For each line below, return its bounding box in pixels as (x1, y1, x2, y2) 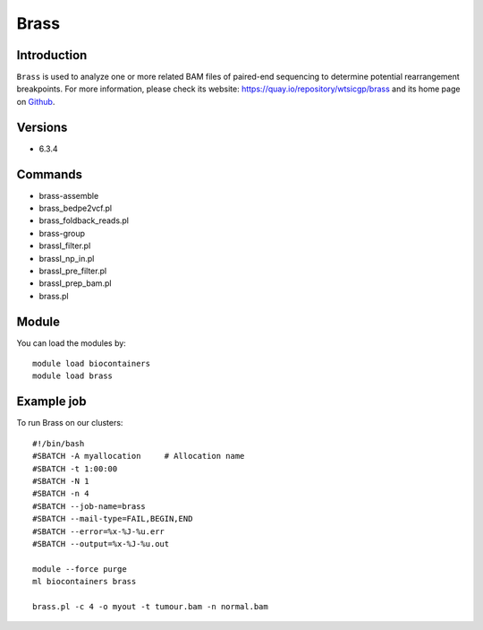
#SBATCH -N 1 (32, 476, 89, 486)
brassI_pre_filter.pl (38, 265, 107, 276)
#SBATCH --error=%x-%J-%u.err (32, 526, 165, 537)
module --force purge (32, 564, 127, 574)
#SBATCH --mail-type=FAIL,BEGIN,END (32, 513, 193, 524)
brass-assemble (38, 190, 99, 201)
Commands (16, 167, 83, 182)
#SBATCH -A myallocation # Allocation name (32, 451, 245, 462)
